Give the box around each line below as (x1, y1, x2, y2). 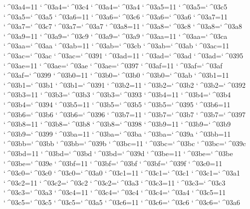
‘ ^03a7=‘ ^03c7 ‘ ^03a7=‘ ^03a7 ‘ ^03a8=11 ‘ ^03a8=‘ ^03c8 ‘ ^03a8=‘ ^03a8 (3, 21, 242, 31)
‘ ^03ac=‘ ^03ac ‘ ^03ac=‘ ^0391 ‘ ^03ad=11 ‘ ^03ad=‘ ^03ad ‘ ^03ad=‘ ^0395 (3, 50, 244, 60)
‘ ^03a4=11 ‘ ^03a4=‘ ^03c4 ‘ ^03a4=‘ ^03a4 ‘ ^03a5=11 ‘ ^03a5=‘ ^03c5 (3, 1, 228, 11)
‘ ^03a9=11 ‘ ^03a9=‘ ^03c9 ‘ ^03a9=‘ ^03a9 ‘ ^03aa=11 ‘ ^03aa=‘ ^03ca (3, 30, 228, 41)
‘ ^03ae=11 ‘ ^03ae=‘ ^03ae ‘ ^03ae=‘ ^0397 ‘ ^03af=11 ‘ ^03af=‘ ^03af (3, 60, 223, 70)
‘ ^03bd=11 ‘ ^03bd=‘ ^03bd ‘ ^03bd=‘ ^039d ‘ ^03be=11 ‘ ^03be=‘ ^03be (3, 148, 233, 158)
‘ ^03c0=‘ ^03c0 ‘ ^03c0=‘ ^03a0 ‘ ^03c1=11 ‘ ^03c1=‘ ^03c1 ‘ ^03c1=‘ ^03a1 (3, 168, 240, 178)
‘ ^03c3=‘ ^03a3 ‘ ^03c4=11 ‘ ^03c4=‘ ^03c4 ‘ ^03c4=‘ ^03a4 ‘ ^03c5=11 (3, 187, 226, 198)
